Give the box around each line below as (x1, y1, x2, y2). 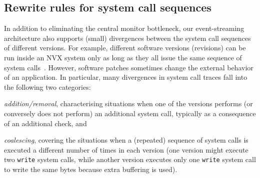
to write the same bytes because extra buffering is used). (4, 164, 177, 174)
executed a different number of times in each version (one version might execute (4, 144, 248, 155)
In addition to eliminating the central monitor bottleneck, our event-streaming (4, 23, 244, 33)
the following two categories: (4, 81, 91, 92)
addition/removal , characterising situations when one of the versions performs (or (4, 98, 253, 109)
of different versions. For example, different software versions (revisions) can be (4, 42, 246, 53)
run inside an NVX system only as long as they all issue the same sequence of (4, 52, 242, 62)
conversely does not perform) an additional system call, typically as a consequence (4, 108, 256, 118)
